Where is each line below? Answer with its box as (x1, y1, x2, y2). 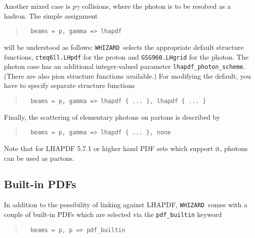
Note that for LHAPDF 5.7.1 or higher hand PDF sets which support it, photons (4, 143, 248, 153)
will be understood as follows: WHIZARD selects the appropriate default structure (4, 42, 244, 52)
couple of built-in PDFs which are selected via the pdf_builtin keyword (4, 209, 222, 219)
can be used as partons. (4, 152, 75, 163)
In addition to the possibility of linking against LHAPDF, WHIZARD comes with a (4, 199, 248, 210)
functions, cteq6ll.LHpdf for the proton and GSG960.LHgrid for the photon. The (4, 51, 249, 62)
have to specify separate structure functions (4, 80, 135, 90)
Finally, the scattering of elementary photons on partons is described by (4, 111, 220, 122)
